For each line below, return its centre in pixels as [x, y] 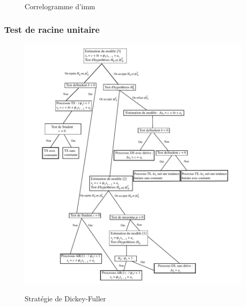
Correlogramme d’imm [60, 6]
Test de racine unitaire [52, 29]
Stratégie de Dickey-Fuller [65, 299]
